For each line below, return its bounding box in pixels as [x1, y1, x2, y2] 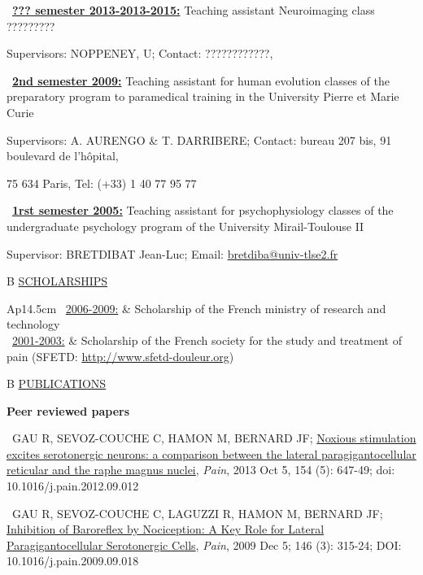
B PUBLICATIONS [7, 375, 107, 392]
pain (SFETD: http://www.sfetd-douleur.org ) [7, 347, 234, 364]
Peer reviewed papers [7, 402, 130, 419]
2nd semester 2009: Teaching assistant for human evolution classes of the [12, 72, 390, 89]
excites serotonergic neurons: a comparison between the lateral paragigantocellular [7, 445, 416, 462]
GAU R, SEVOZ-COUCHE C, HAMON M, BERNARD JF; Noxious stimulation [11, 429, 416, 446]
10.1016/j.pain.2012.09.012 [7, 477, 139, 494]
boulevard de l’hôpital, [7, 147, 119, 164]
